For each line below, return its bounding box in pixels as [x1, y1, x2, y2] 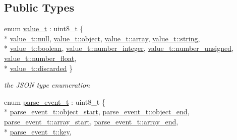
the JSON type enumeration [4, 80, 90, 90]
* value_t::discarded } [4, 62, 73, 73]
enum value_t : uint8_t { [4, 23, 84, 34]
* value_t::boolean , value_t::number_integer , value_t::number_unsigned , [4, 43, 233, 53]
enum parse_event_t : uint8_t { [4, 96, 105, 107]
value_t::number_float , [4, 52, 77, 63]
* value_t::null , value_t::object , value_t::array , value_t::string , [4, 33, 200, 43]
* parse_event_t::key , [4, 126, 72, 136]
